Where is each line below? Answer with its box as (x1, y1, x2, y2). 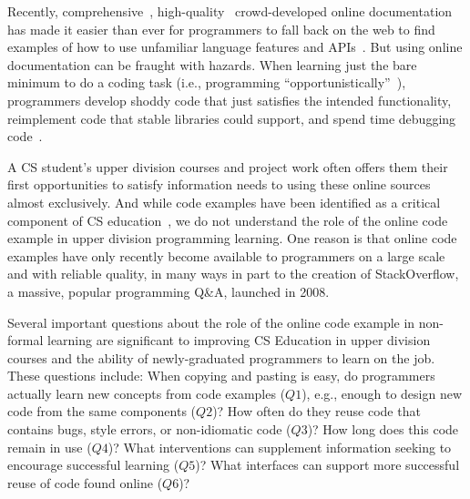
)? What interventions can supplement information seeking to (107, 437, 452, 456)
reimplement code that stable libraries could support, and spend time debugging (7, 108, 456, 127)
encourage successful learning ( (7, 455, 179, 474)
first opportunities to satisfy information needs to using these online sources (7, 175, 431, 194)
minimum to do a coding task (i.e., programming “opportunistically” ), (7, 73, 406, 92)
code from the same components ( (7, 402, 197, 421)
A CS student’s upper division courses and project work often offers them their (7, 157, 448, 176)
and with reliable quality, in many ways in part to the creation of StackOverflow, (7, 264, 459, 283)
